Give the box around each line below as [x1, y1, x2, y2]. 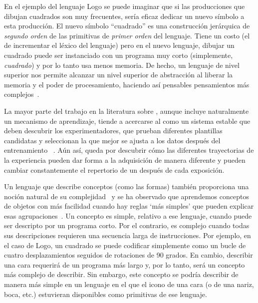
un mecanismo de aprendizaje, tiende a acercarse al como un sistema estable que [4, 115, 251, 126]
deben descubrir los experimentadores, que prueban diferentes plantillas [4, 125, 223, 136]
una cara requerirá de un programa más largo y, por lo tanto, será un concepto [4, 259, 245, 270]
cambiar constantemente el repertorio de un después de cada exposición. [4, 164, 225, 175]
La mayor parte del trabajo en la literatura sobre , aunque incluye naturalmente [4, 105, 249, 116]
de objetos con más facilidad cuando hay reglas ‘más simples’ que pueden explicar [4, 201, 254, 211]
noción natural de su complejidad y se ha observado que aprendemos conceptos [4, 191, 249, 201]
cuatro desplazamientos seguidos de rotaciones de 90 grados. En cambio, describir [4, 250, 253, 260]
